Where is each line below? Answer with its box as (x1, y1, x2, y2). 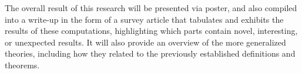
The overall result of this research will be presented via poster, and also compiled (5, 2, 297, 13)
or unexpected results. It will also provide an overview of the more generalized (5, 36, 286, 48)
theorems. (5, 58, 40, 71)
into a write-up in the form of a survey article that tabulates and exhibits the (5, 13, 284, 25)
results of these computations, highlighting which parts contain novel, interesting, (5, 25, 298, 37)
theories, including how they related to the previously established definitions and (5, 47, 296, 60)
